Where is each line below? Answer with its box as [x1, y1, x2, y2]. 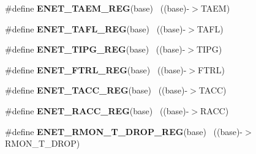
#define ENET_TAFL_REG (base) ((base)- [5, 22, 186, 35]
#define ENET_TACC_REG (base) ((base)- [5, 84, 188, 97]
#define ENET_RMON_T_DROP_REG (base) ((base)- [5, 125, 243, 137]
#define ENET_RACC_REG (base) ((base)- [5, 104, 189, 117]
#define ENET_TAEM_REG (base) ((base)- [5, 2, 190, 14]
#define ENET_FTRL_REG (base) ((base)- [5, 63, 187, 76]
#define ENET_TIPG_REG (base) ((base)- [5, 43, 186, 56]
